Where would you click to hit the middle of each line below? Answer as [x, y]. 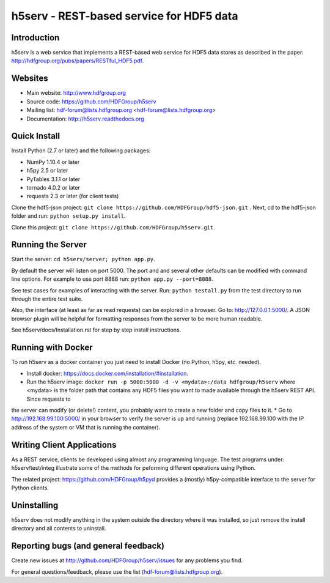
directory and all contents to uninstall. [59, 529]
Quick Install [36, 136]
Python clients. [30, 488]
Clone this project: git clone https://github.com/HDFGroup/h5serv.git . [113, 227]
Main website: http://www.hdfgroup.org [76, 93]
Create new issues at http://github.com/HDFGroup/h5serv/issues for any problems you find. [127, 560]
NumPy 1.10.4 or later [53, 162]
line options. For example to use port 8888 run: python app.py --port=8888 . [112, 279]
